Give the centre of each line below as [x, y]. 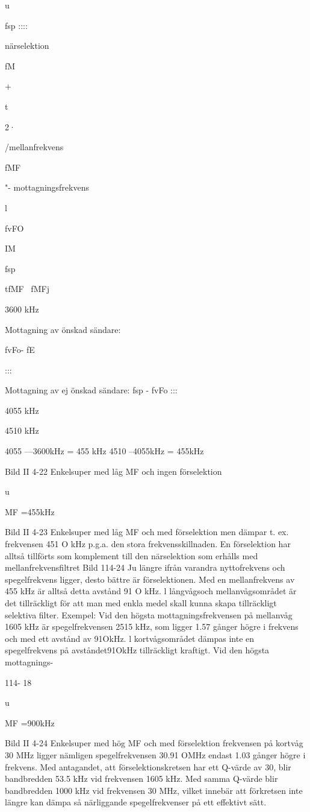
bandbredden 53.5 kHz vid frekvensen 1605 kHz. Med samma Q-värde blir [141, 779]
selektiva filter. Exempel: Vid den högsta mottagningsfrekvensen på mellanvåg [149, 614]
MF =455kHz [30, 511]
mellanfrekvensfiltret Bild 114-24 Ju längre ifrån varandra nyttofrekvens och [145, 567]
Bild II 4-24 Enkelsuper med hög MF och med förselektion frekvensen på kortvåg [154, 743]
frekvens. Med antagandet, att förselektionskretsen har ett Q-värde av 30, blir [148, 766]
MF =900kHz [30, 722]
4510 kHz [22, 430]
